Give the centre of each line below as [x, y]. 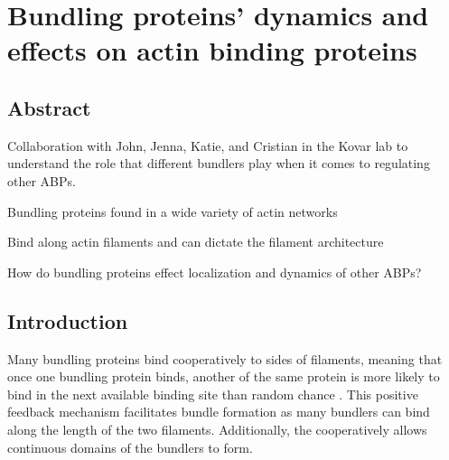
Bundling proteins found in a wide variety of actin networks [173, 211]
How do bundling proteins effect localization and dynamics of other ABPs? [215, 272]
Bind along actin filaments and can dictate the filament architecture [196, 242]
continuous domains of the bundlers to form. [130, 447]
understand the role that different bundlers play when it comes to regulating [219, 163]
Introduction [68, 320]
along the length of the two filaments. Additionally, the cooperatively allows [217, 429]
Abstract [49, 107]
